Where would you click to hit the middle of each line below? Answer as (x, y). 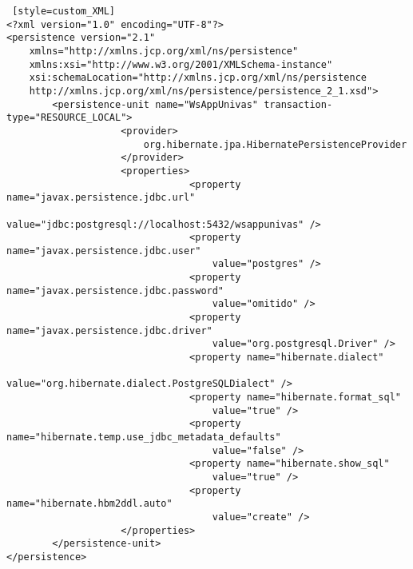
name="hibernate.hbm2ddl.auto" (89, 504)
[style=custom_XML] (64, 11)
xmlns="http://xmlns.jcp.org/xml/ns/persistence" (164, 51)
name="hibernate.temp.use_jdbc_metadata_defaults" (144, 437)
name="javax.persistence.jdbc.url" (101, 198)
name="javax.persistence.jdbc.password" (115, 290)
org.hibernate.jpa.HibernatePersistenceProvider (275, 144)
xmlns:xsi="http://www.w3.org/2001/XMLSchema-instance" (181, 64)
